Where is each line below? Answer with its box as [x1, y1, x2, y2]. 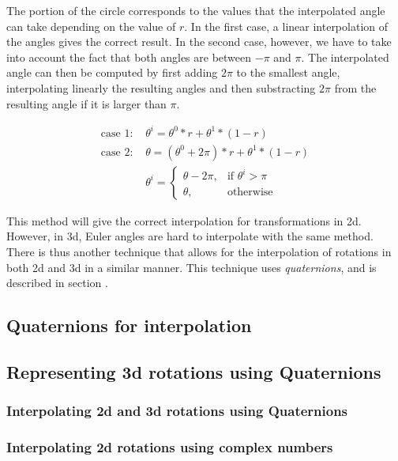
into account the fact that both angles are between [6, 48, 252, 65]
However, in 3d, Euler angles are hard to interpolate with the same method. [6, 228, 374, 244]
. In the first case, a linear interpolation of [184, 17, 389, 34]
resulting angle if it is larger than [6, 95, 167, 111]
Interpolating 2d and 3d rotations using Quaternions [6, 401, 348, 421]
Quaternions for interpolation [6, 313, 252, 338]
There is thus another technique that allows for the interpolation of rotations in [6, 243, 392, 259]
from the [334, 79, 377, 96]
